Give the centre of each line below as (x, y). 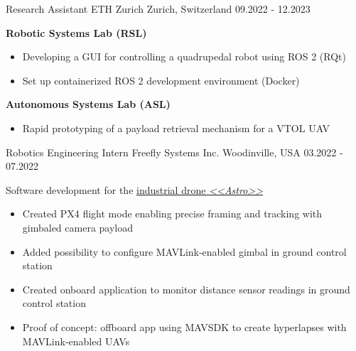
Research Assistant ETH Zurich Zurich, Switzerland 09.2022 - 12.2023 (158, 9)
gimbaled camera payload (78, 227)
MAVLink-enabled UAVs (76, 341)
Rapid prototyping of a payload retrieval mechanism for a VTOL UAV (176, 128)
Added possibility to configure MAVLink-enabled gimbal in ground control (184, 251)
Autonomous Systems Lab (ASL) (88, 104)
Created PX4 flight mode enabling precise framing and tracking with (172, 214)
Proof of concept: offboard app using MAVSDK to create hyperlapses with (184, 326)
